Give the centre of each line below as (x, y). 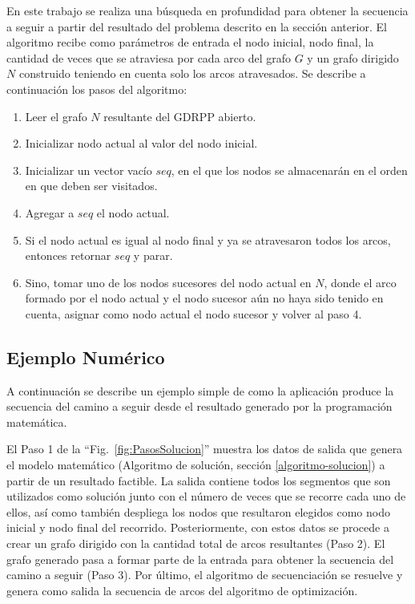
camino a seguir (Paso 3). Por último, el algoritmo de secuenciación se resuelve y (205, 575)
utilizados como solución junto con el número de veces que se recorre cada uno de (206, 496)
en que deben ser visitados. (91, 186)
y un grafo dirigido (353, 57)
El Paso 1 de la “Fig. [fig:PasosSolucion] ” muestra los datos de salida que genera (205, 449)
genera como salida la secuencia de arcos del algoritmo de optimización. (182, 590)
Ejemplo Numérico (86, 357)
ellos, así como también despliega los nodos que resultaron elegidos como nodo (198, 511)
